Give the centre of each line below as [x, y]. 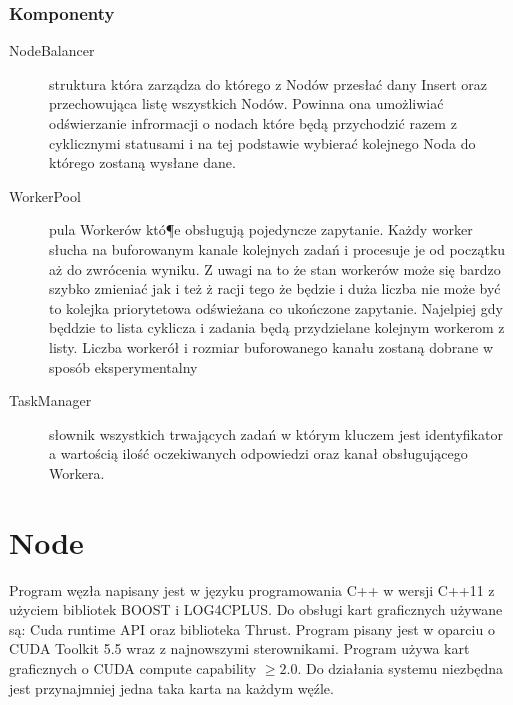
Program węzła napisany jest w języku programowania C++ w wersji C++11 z [252, 589]
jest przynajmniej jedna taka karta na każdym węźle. [171, 687]
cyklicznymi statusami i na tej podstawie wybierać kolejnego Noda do [262, 142]
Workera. [77, 472]
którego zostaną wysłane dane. [142, 162]
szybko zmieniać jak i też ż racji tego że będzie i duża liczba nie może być [275, 288]
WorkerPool [45, 195]
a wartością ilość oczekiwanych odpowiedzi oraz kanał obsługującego [258, 453]
